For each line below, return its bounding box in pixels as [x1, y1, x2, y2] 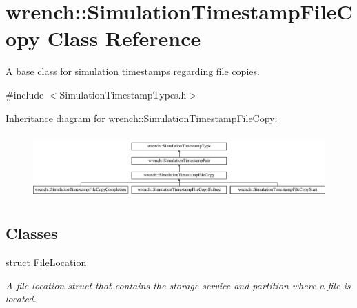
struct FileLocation [6, 255, 87, 269]
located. [6, 291, 37, 306]
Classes [6, 223, 58, 244]
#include [6, 87, 44, 101]
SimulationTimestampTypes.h [59, 87, 187, 101]
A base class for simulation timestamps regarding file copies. [6, 64, 260, 79]
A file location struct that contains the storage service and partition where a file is [6, 278, 351, 292]
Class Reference [47, 24, 201, 52]
